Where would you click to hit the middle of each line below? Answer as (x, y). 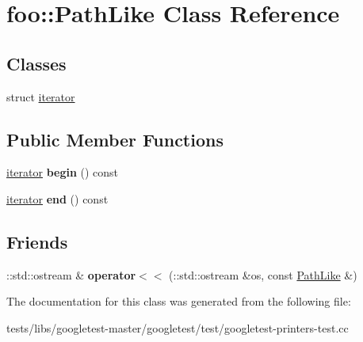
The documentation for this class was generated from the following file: (179, 301)
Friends (37, 241)
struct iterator (41, 96)
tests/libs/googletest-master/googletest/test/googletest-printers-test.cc (178, 327)
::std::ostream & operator (71, 274)
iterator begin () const (63, 172)
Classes (36, 63)
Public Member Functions (115, 139)
